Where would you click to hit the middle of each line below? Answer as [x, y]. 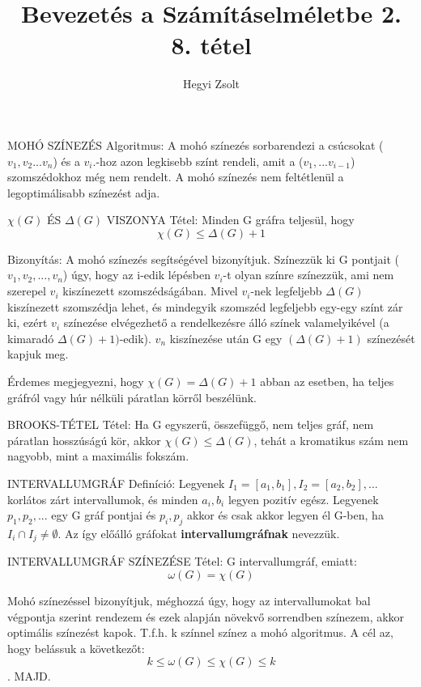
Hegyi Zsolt [211, 84]
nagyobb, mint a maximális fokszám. [98, 456]
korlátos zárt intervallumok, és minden [103, 499]
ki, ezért [28, 322]
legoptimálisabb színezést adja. [84, 192]
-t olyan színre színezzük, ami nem [308, 275]
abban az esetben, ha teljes [327, 382]
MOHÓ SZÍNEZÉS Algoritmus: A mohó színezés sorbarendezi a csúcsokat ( [196, 144]
